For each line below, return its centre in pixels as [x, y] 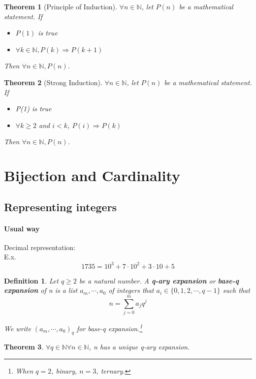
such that [236, 290]
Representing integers [61, 206]
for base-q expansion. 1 [110, 327]
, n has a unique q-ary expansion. [139, 347]
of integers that [131, 290]
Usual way [22, 228]
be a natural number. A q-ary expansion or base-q [159, 280]
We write [17, 328]
